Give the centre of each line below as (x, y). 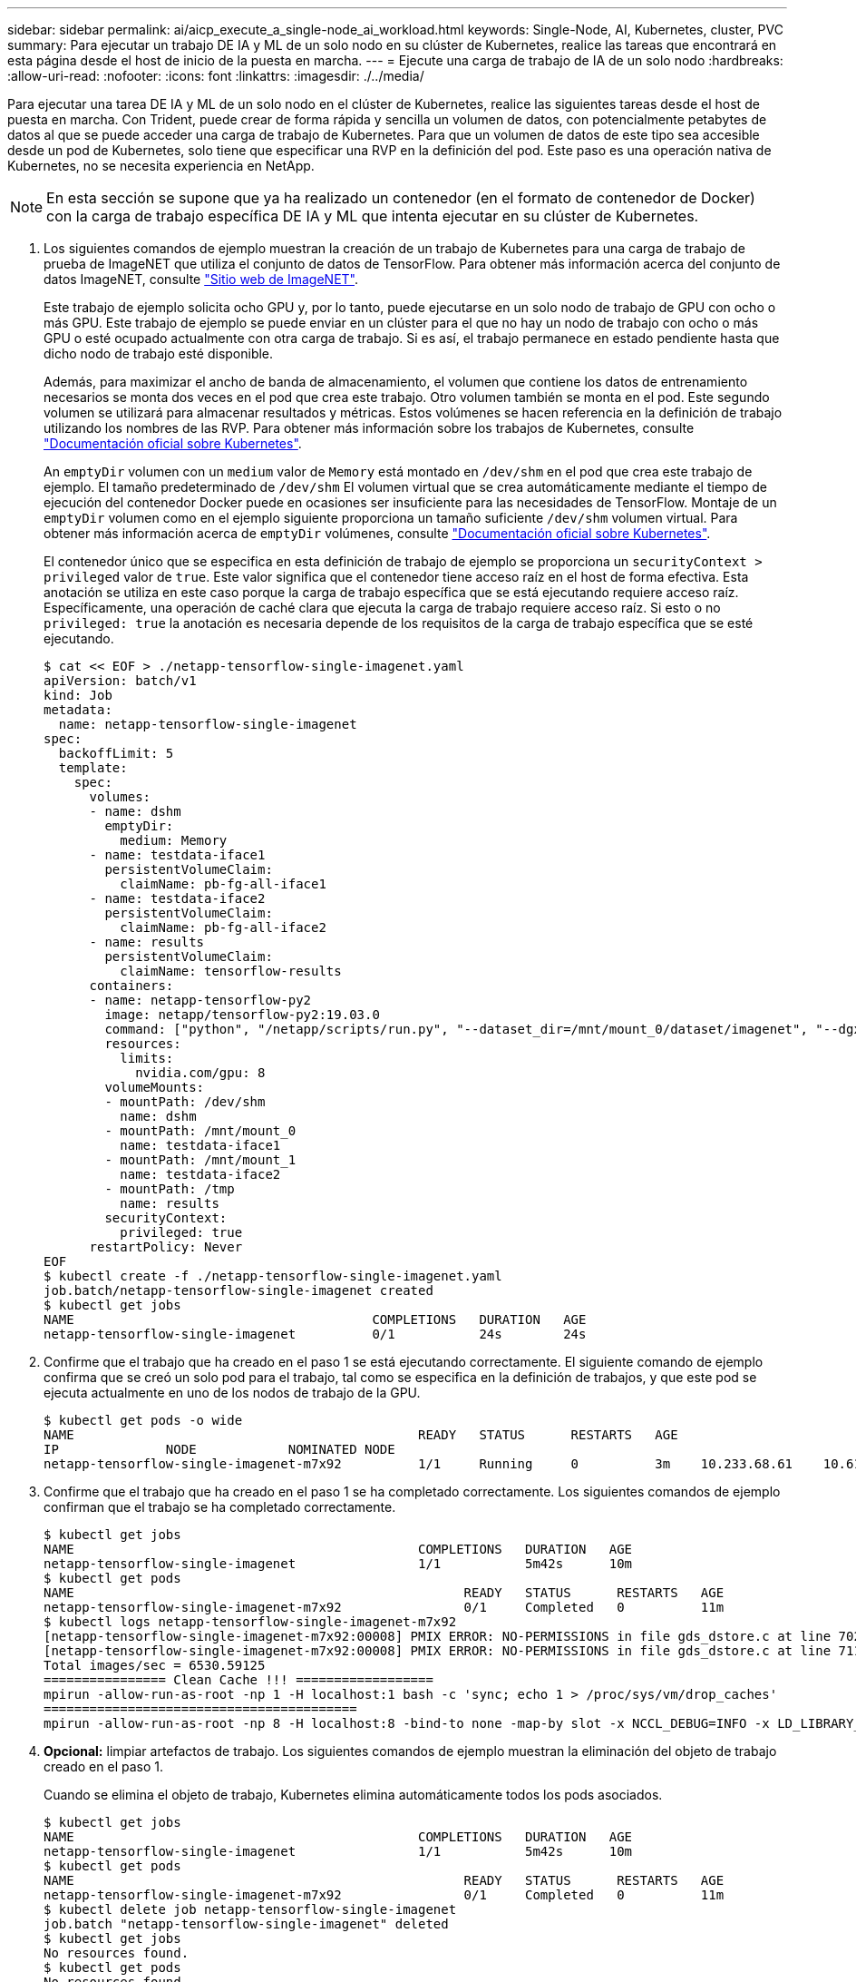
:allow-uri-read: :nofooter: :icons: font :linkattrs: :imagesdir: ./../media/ (216, 76)
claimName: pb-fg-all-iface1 (223, 884)
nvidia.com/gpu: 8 (200, 1073)
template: (93, 768)
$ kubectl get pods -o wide (143, 1420)
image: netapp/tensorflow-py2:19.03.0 (242, 1015)
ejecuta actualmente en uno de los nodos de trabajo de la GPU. (232, 1393)
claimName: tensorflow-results (231, 971)
